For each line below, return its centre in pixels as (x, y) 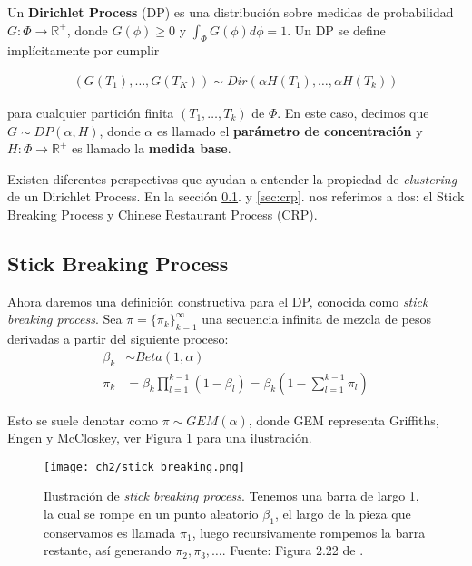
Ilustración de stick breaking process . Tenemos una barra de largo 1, (231, 496)
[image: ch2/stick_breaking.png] (144, 467)
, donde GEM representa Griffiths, (344, 420)
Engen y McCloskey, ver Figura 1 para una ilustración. (160, 438)
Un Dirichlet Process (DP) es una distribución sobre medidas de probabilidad (231, 12)
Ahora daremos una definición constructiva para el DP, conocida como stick (218, 301)
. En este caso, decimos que (353, 113)
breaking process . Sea (65, 319)
